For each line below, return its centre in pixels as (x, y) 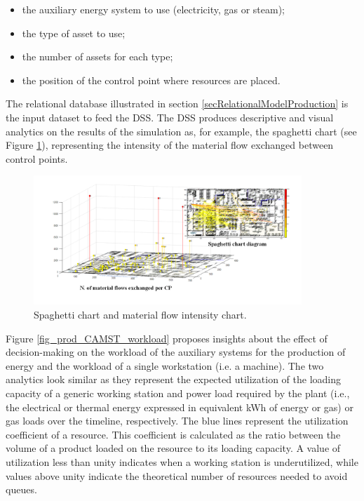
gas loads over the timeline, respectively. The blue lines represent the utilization (177, 421)
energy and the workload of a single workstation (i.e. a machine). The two (165, 365)
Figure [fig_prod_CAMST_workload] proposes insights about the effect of (167, 338)
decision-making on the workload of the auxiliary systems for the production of (176, 352)
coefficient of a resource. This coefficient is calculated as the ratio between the (173, 434)
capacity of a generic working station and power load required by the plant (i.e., (178, 393)
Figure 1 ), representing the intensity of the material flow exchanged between (170, 145)
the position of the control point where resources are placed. (151, 80)
